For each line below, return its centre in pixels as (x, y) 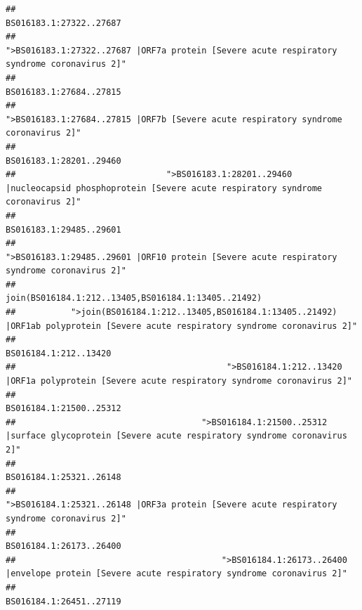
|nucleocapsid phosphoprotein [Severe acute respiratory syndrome (164, 188)
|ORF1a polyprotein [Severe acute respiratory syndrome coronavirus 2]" (179, 381)
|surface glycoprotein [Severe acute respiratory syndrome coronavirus (176, 436)
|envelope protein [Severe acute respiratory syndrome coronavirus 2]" (176, 574)
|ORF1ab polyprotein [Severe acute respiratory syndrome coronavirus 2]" (182, 326)
